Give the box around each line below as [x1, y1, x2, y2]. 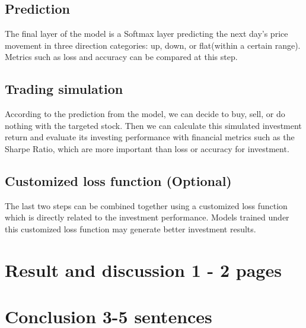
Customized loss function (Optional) [5, 171, 232, 190]
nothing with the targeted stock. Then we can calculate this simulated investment [5, 119, 302, 131]
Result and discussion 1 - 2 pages [5, 257, 282, 282]
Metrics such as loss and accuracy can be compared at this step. [5, 51, 238, 63]
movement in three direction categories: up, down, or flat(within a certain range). [5, 39, 301, 51]
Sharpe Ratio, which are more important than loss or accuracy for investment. [5, 142, 289, 154]
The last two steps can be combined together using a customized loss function [5, 199, 288, 212]
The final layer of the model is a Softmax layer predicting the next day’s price [5, 27, 288, 40]
